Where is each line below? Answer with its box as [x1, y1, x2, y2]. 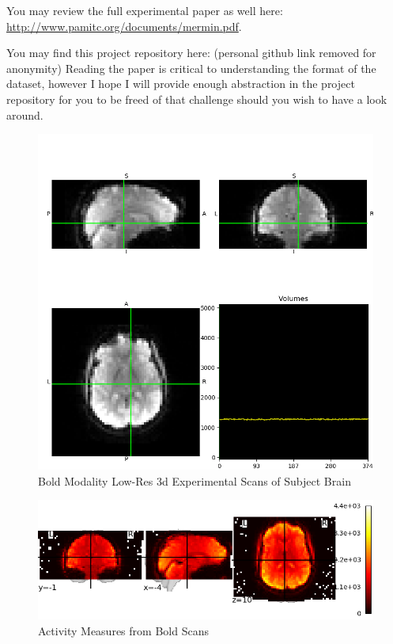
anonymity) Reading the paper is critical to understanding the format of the [6, 59, 376, 76]
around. [6, 106, 43, 123]
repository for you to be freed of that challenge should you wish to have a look [6, 90, 387, 107]
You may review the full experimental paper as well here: [6, 2, 283, 18]
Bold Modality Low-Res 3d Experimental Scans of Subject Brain [38, 472, 351, 489]
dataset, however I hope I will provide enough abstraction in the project [6, 75, 355, 92]
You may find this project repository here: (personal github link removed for [6, 44, 376, 61]
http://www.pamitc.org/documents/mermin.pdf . [6, 17, 242, 34]
